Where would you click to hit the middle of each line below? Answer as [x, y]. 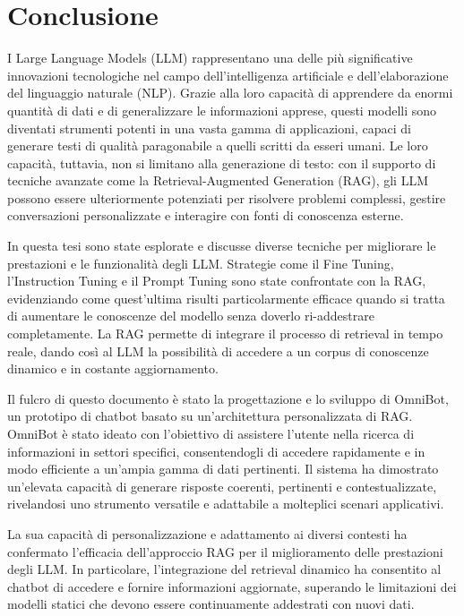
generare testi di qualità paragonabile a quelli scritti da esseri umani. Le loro [218, 145]
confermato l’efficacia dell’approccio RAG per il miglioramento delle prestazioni [225, 551]
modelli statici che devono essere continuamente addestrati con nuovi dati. [211, 604]
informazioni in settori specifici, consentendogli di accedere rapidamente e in [216, 451]
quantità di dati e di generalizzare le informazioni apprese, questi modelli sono [222, 110]
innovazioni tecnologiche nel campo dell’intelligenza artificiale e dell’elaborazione [228, 75]
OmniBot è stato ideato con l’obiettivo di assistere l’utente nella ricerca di [211, 433]
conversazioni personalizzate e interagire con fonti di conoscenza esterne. [206, 215]
